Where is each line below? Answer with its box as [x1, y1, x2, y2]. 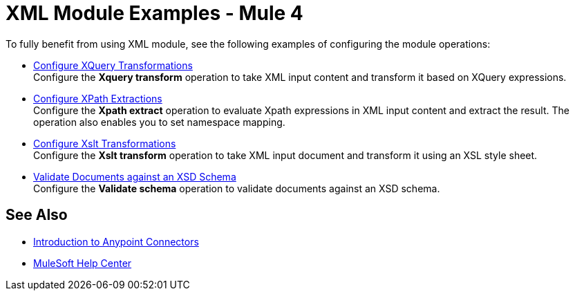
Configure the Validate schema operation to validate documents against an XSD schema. [33, 182, 440, 194]
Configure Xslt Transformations [33, 137, 176, 149]
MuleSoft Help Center [33, 257, 132, 269]
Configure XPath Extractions [33, 92, 162, 104]
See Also [6, 206, 68, 224]
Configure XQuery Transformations [33, 59, 193, 71]
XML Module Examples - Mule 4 [6, 1, 303, 25]
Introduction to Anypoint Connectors [33, 235, 199, 248]
